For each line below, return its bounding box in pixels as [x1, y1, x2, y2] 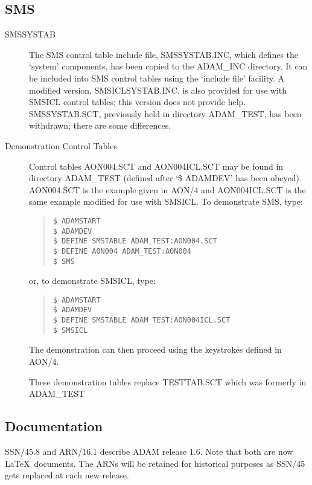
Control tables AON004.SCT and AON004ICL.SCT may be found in [29, 159, 284, 172]
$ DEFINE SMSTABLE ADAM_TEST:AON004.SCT [53, 237, 217, 246]
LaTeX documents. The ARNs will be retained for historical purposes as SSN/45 [5, 457, 305, 469]
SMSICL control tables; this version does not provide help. [29, 95, 246, 108]
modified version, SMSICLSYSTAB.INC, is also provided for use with [29, 83, 287, 96]
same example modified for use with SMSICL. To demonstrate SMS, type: [29, 195, 303, 208]
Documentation [5, 417, 103, 435]
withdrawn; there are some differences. [29, 119, 171, 132]
